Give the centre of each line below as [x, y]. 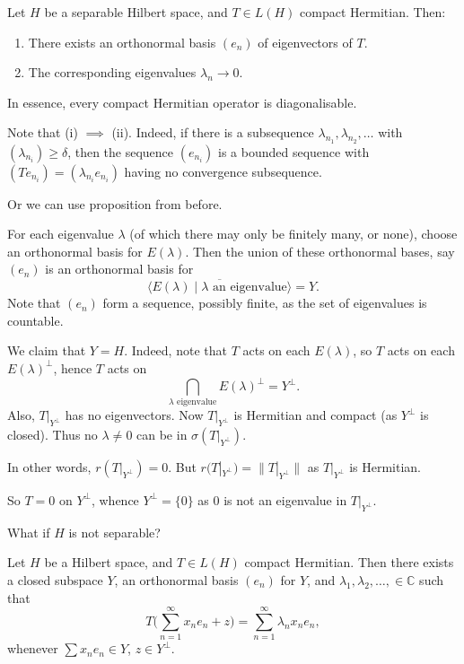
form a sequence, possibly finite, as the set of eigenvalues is [265, 303]
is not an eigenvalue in [285, 499]
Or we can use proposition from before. [115, 203]
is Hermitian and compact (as [315, 415]
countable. [35, 320]
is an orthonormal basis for [119, 269]
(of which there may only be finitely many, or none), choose [293, 234]
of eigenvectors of [305, 42]
